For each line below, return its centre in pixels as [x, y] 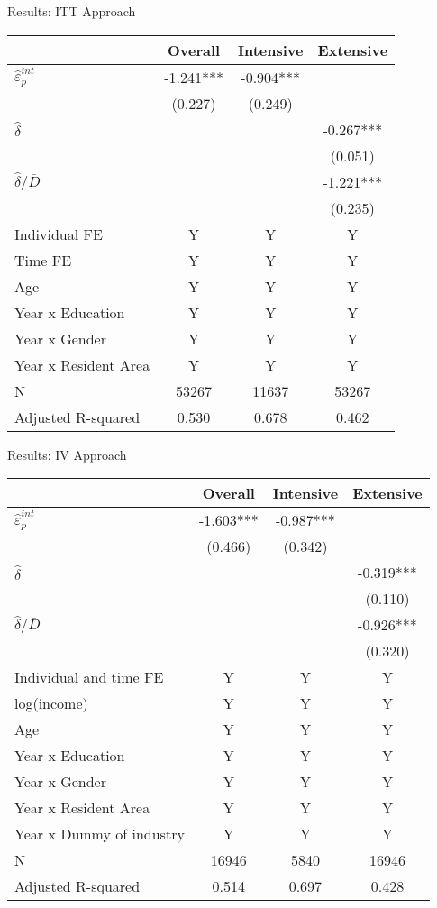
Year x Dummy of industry [100, 834]
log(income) [51, 703]
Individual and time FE [89, 677]
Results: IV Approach [67, 454]
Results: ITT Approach [72, 11]
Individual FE [59, 234]
